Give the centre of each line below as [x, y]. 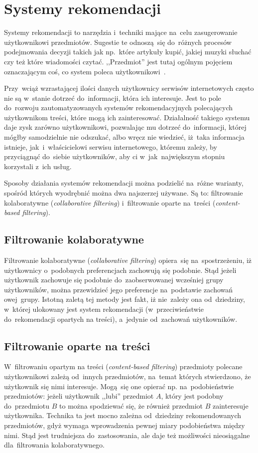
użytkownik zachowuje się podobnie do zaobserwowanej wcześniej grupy [114, 280]
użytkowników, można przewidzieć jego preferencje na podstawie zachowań [119, 289]
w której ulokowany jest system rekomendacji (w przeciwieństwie [104, 309]
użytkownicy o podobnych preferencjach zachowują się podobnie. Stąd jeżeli [120, 270]
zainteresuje [230, 405]
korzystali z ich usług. [38, 166]
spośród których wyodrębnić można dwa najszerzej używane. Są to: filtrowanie [124, 193]
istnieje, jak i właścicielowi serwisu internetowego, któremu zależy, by [111, 146]
